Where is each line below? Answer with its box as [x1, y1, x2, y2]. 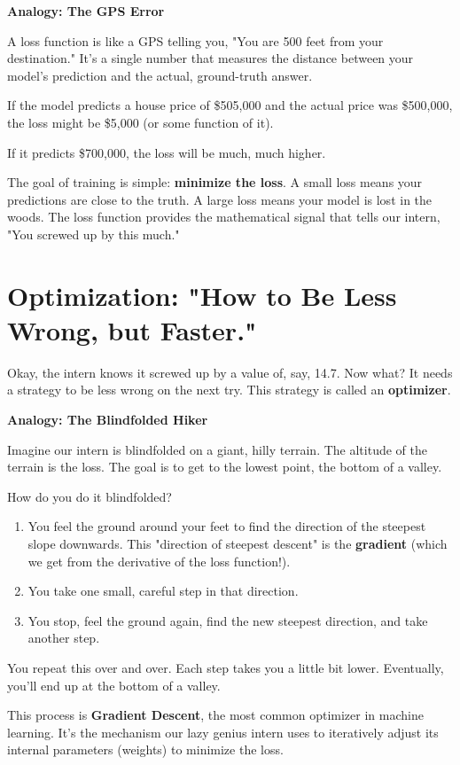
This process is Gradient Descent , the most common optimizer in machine [7, 706, 424, 724]
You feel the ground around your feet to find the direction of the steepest [27, 517, 426, 535]
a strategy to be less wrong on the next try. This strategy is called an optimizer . [7, 380, 451, 399]
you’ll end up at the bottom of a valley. [7, 675, 221, 694]
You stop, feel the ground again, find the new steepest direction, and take [27, 611, 428, 629]
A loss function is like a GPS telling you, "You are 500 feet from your [7, 31, 384, 50]
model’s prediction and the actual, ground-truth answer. [7, 66, 313, 84]
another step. [27, 628, 100, 647]
